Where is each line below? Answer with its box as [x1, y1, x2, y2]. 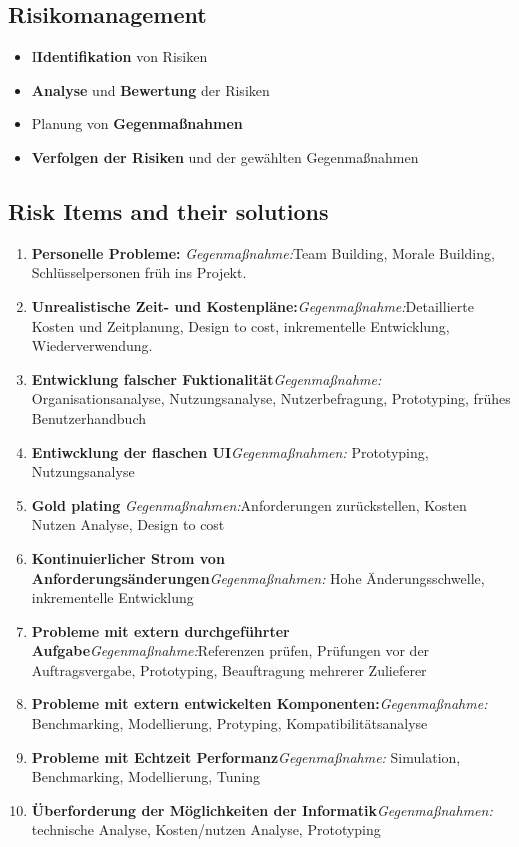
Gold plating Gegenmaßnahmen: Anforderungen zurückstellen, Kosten [31, 494, 467, 515]
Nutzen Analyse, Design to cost [31, 514, 225, 535]
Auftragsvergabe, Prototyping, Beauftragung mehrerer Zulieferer [31, 659, 427, 680]
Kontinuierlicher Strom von [31, 547, 225, 568]
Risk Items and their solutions [8, 195, 329, 226]
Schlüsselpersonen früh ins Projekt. [31, 262, 247, 283]
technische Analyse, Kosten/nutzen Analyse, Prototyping [31, 819, 381, 840]
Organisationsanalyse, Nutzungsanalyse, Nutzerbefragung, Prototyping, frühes [31, 388, 511, 409]
